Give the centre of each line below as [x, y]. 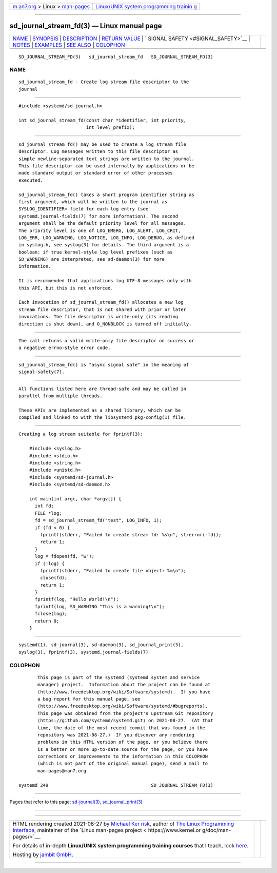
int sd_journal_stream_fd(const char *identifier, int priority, [103, 120]
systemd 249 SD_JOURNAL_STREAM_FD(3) [116, 785]
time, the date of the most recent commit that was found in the [121, 728]
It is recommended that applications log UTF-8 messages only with [105, 281]
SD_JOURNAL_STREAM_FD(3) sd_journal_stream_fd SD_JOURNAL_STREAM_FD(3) [116, 57]
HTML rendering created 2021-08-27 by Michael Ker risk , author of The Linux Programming [123, 824]
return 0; [47, 621]
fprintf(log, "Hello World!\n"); [77, 599]
